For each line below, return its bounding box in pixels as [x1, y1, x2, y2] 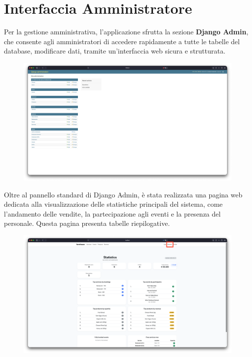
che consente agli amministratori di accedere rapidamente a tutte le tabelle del [4, 36, 240, 46]
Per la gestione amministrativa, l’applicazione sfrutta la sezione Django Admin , [4, 27, 249, 37]
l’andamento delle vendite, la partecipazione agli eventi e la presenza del [4, 208, 221, 219]
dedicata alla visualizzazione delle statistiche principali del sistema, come [4, 199, 223, 209]
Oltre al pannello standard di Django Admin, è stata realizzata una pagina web [4, 189, 243, 199]
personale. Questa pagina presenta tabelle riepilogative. [4, 218, 170, 228]
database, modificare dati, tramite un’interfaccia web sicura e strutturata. [4, 46, 226, 56]
